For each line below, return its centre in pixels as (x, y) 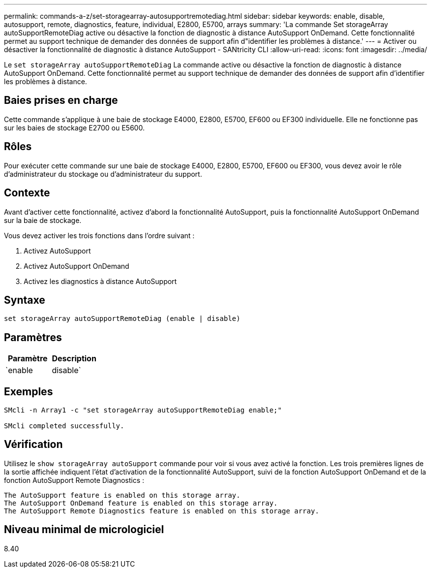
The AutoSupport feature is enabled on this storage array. (122, 495)
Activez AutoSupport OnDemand (77, 266)
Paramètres (33, 337)
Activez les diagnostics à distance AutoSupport (100, 281)
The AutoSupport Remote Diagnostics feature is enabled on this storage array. (162, 511)
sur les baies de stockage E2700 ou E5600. (74, 127)
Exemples (29, 391)
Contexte (27, 193)
